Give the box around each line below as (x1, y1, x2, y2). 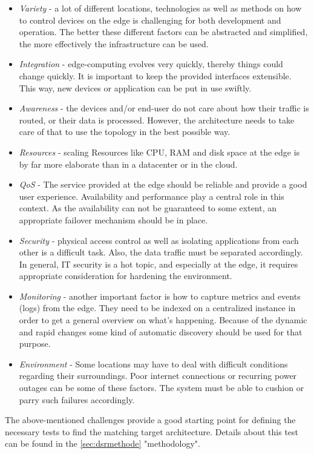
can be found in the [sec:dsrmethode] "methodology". (5, 437, 200, 450)
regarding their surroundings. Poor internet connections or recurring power (19, 369, 297, 382)
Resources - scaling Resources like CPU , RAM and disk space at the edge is (19, 145, 300, 158)
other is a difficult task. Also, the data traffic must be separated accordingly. (19, 246, 303, 258)
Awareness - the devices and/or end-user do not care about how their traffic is (19, 102, 309, 114)
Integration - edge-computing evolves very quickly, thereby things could (19, 58, 283, 70)
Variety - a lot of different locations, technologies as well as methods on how (19, 2, 302, 14)
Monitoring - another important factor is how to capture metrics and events (19, 289, 301, 302)
